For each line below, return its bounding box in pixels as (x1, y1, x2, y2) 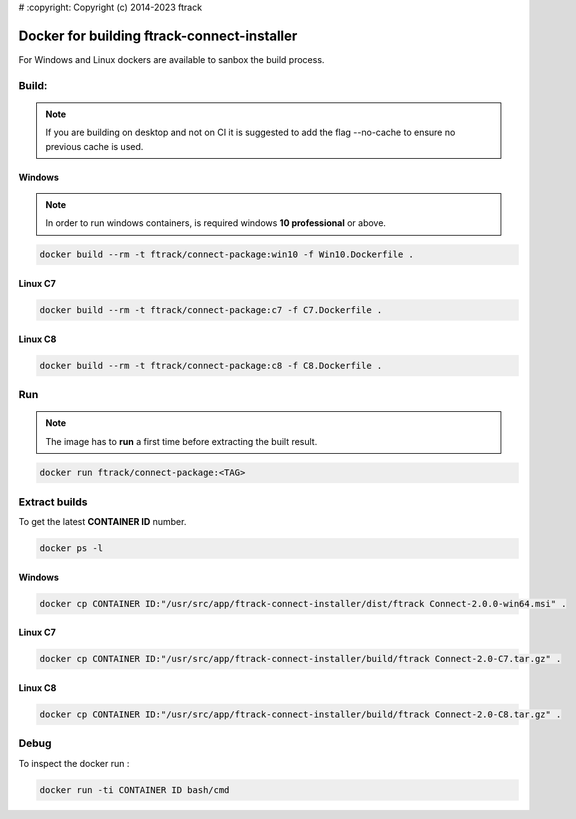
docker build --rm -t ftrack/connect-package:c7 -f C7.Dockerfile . (39, 304, 383, 315)
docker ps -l (39, 543, 104, 554)
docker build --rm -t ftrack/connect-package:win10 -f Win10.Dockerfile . (39, 249, 415, 260)
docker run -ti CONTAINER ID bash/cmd (39, 784, 230, 795)
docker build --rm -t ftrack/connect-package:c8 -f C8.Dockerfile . (39, 360, 383, 371)
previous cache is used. (45, 140, 144, 152)
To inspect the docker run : (18, 757, 130, 769)
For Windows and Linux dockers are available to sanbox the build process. (18, 53, 325, 65)
